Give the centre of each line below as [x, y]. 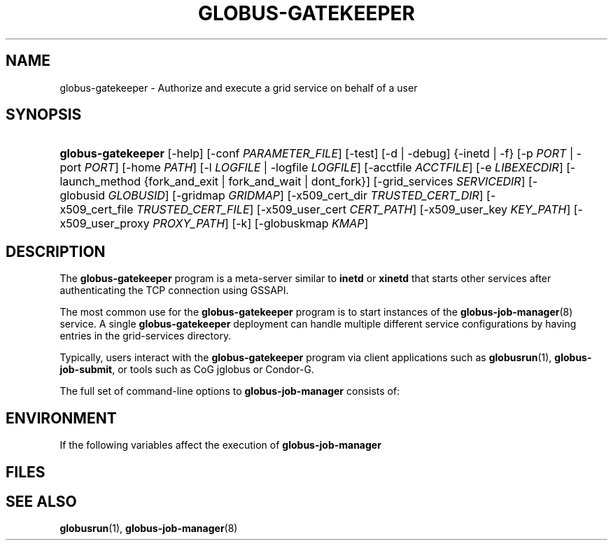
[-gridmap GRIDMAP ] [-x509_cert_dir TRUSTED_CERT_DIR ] [328, 196]
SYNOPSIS [44, 115]
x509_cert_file [97, 210]
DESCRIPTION [56, 251]
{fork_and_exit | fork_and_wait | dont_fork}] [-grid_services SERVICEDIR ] [334, 182]
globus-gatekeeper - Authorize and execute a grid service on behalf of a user [239, 87]
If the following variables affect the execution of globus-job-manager [220, 445]
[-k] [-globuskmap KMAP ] [300, 224]
